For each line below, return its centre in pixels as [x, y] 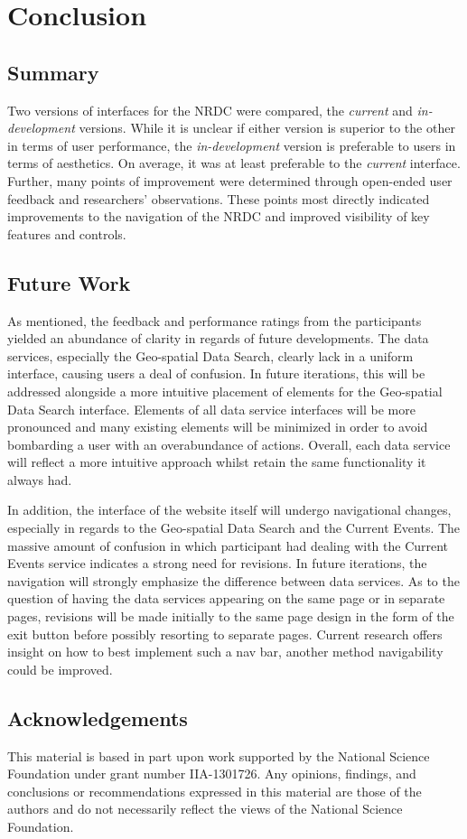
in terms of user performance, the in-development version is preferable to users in [232, 145]
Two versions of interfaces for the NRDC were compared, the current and [210, 110]
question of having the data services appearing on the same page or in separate [226, 598]
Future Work [69, 282]
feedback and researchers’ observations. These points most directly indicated [219, 198]
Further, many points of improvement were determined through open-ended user [230, 180]
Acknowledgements [98, 718]
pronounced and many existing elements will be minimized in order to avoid [218, 427]
